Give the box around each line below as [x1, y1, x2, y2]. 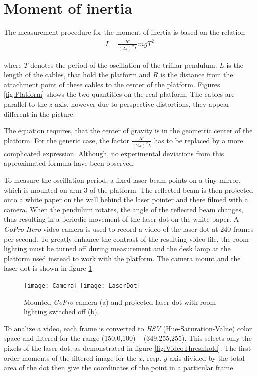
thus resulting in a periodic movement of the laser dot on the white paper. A [4, 214, 239, 224]
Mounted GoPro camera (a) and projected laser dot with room [24, 296, 216, 307]
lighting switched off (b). [24, 306, 99, 317]
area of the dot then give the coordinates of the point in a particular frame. [4, 362, 235, 373]
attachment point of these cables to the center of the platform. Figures [4, 79, 220, 89]
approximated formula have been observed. [4, 158, 135, 168]
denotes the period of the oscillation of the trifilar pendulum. [30, 59, 217, 70]
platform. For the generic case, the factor [4, 135, 129, 145]
